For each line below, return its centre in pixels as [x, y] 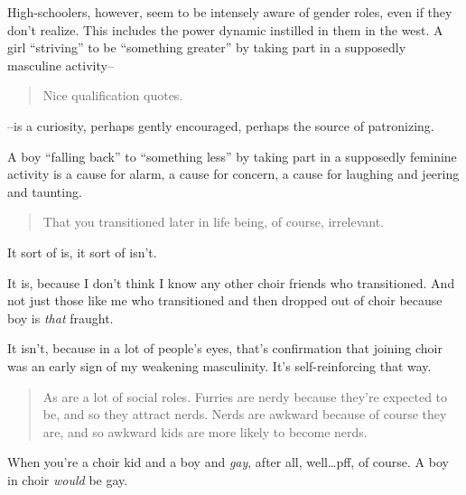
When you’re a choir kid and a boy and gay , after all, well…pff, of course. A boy [228, 462]
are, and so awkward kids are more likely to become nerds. [205, 431]
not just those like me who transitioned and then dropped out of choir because [225, 300]
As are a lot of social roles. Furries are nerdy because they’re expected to [245, 396]
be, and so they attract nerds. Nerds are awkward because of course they [245, 414]
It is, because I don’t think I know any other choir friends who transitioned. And [231, 282]
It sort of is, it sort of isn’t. [82, 252]
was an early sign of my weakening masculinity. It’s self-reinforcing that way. [219, 365]
